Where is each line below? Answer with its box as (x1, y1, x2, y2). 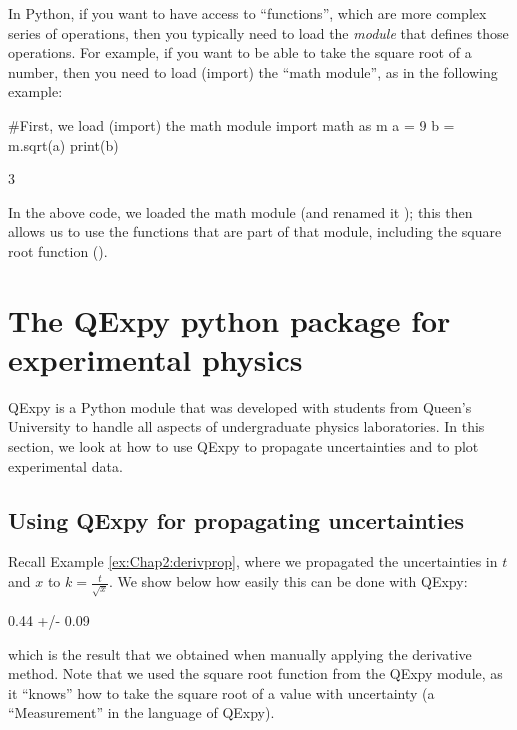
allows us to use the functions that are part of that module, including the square (8, 221, 502, 242)
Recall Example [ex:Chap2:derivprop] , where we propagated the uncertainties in (8, 551, 498, 572)
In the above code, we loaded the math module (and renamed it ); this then (8, 201, 473, 222)
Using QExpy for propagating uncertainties (8, 504, 464, 535)
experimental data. (8, 455, 123, 476)
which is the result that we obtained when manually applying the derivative (8, 643, 472, 664)
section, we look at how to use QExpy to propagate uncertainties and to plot (8, 436, 479, 457)
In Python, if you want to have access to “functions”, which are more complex (8, 3, 487, 23)
